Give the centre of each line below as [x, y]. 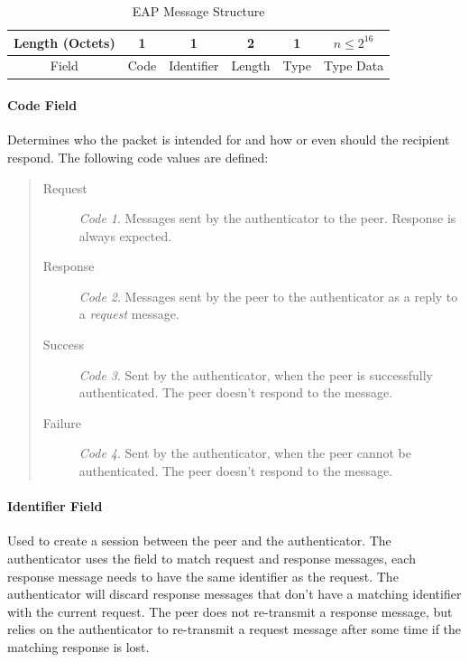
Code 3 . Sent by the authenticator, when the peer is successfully [256, 374]
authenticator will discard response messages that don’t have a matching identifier [234, 594]
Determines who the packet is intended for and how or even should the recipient [229, 140]
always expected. [125, 235]
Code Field [42, 105]
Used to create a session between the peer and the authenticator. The [199, 541]
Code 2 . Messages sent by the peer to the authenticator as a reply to [268, 296]
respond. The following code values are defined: [138, 157]
